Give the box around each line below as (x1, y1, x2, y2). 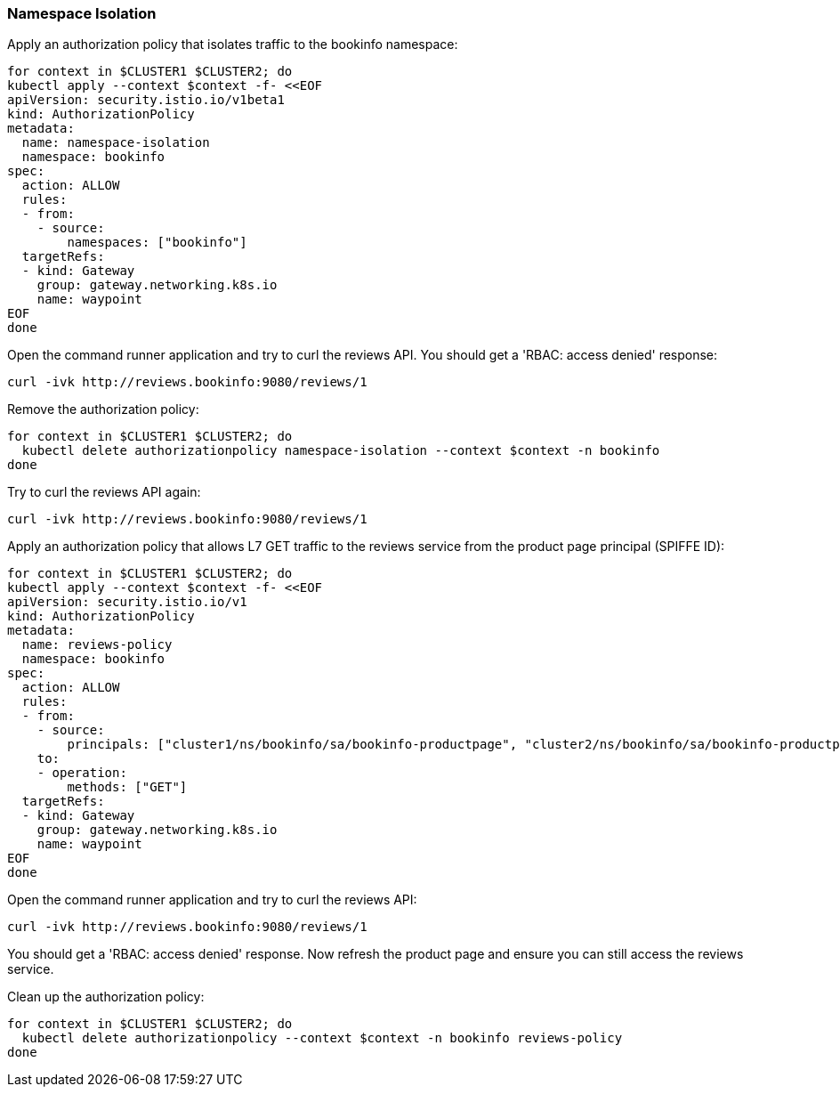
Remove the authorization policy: (7, 401, 199, 417)
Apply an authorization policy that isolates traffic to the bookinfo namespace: (7, 36, 458, 53)
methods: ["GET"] (67, 780, 188, 795)
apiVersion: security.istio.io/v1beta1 (7, 93, 285, 108)
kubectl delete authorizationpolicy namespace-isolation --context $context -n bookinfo (21, 443, 660, 458)
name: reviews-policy (21, 637, 173, 652)
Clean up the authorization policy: (7, 989, 205, 1005)
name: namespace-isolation (21, 135, 210, 150)
